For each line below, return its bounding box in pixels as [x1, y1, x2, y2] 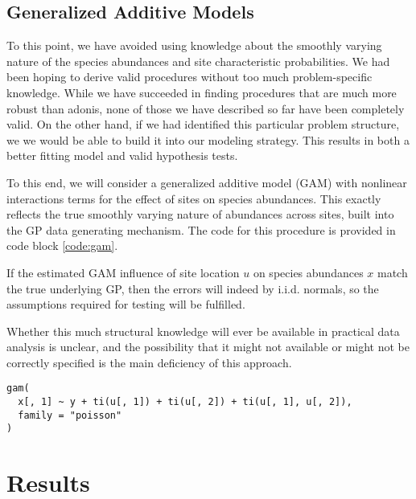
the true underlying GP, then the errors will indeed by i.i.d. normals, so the [6, 280, 379, 297]
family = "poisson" [18, 409, 122, 421]
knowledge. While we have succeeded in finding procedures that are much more [6, 84, 397, 100]
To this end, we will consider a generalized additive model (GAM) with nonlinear [6, 174, 407, 190]
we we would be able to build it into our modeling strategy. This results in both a [6, 131, 410, 148]
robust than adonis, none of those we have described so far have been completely [6, 100, 405, 117]
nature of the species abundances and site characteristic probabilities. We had [6, 52, 390, 69]
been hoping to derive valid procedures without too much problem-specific [6, 68, 373, 85]
